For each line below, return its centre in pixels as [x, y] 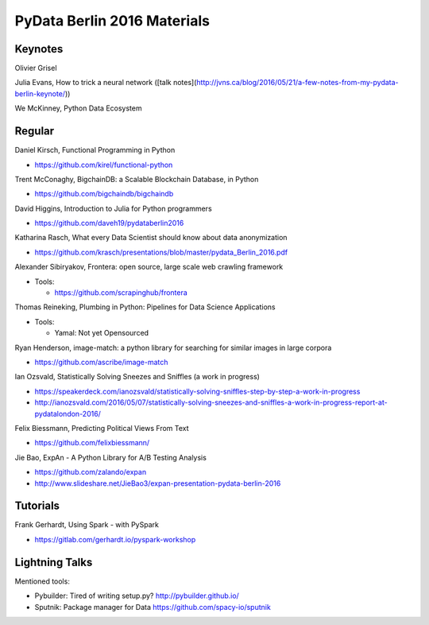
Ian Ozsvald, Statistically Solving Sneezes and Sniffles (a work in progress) [137, 377]
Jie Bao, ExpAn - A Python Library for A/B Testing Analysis [110, 457]
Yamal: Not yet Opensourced [102, 333]
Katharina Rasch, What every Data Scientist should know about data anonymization [151, 238]
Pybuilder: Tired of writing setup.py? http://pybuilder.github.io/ [137, 596]
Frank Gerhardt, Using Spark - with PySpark [87, 525]
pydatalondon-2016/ [68, 413]
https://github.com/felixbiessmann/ [92, 443]
